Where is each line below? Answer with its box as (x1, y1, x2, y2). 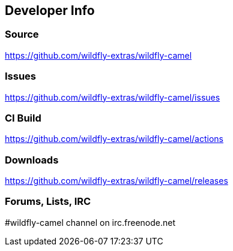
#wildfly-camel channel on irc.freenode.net (5, 217, 176, 228)
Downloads (5, 153, 59, 166)
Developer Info (5, 3, 95, 18)
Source (5, 28, 39, 41)
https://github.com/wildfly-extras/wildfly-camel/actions (5, 134, 224, 144)
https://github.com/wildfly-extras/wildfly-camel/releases (5, 176, 228, 186)
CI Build (5, 111, 41, 124)
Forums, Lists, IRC (5, 195, 91, 208)
